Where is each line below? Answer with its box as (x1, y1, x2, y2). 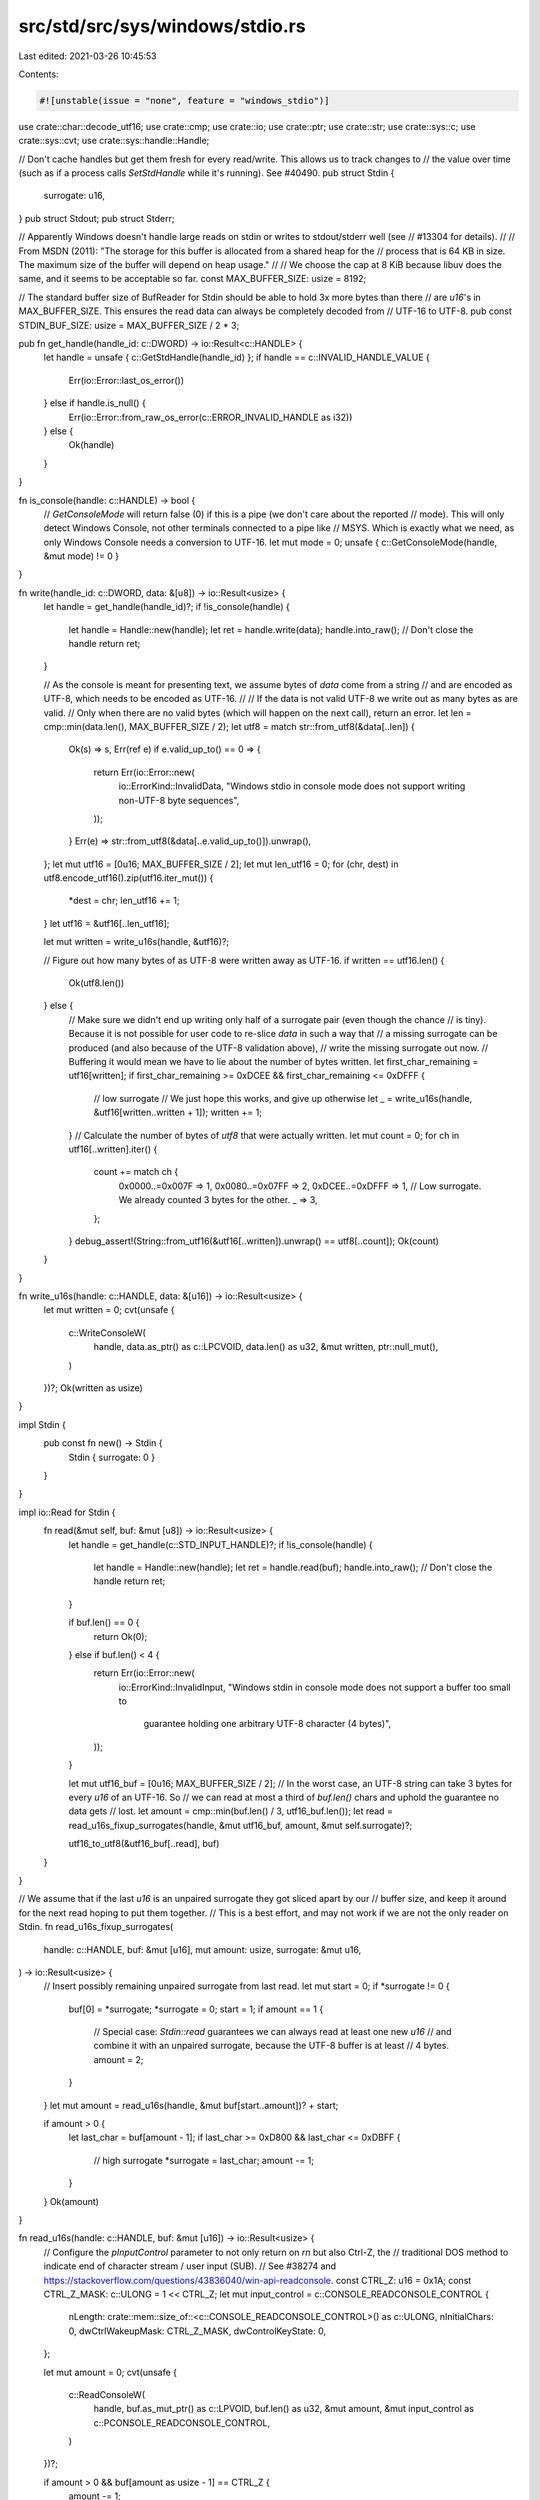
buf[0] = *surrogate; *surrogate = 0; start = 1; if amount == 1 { (68, 2003, 324, 2015)
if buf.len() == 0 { (68, 1616, 140, 1629)
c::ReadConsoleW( (68, 2388, 146, 2400)
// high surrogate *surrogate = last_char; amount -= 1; (93, 2154, 315, 2166)
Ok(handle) (68, 439, 115, 451)
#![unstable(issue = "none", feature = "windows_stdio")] (39, 95, 330, 106)
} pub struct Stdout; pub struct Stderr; (18, 212, 175, 224)
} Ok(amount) (43, 2195, 100, 2207)
